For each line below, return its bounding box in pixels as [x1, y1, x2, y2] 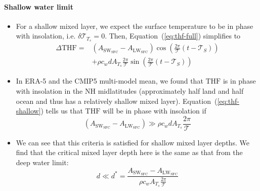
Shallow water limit [4, 1, 73, 12]
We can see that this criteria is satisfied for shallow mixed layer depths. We [16, 137, 249, 147]
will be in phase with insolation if [102, 105, 206, 116]
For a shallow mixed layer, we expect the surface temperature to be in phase [16, 20, 253, 31]
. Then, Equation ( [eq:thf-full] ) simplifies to [105, 30, 241, 41]
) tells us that [40, 105, 83, 116]
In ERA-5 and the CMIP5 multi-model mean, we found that [16, 75, 203, 86]
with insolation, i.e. [16, 30, 76, 41]
